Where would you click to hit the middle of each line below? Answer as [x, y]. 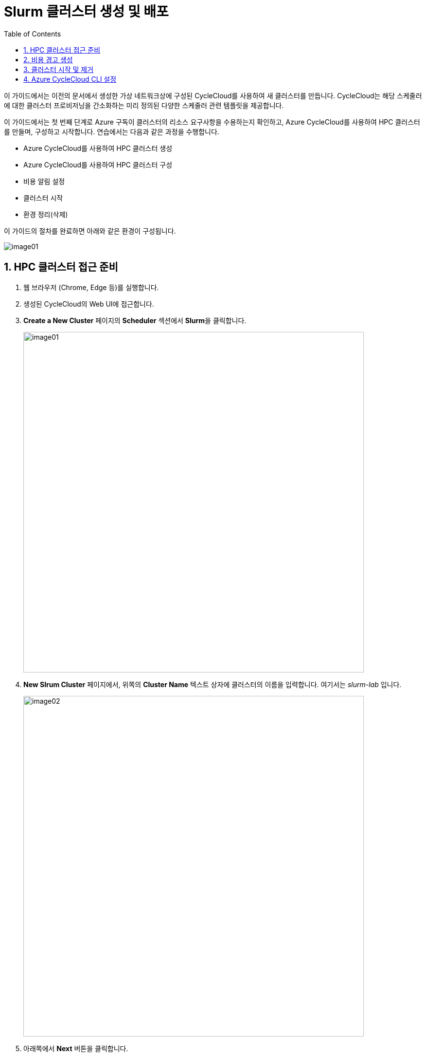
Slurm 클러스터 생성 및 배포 [86, 12]
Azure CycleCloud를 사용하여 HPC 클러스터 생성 [98, 148]
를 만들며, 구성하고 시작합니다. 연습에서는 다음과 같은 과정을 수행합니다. [112, 131]
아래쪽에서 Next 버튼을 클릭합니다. [76, 1048]
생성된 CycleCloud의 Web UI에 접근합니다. [89, 304]
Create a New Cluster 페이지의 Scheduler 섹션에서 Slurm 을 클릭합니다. [135, 320]
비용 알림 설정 [44, 181]
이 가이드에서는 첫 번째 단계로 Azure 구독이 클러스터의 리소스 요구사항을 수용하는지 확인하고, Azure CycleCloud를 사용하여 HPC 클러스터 [212, 122]
